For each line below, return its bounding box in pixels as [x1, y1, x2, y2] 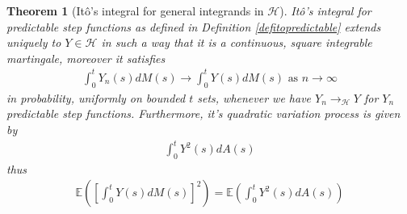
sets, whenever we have [197, 89, 312, 106]
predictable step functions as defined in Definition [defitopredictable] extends [6, 18, 381, 35]
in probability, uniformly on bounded [6, 89, 186, 106]
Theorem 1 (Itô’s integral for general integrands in [6, 2, 264, 19]
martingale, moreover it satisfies [6, 49, 166, 66]
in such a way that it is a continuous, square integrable [101, 34, 372, 51]
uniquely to [6, 34, 61, 51]
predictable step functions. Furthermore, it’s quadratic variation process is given [6, 105, 401, 122]
